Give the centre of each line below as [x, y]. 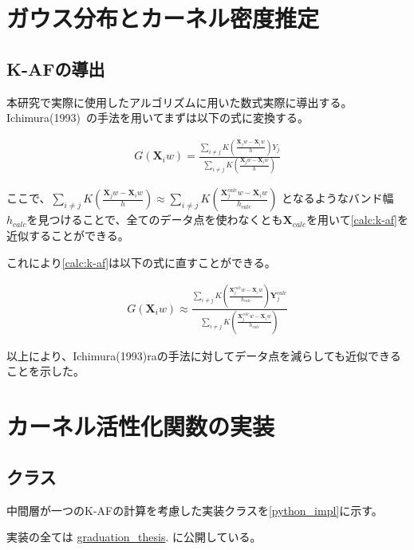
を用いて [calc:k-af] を [357, 220]
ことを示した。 [45, 371]
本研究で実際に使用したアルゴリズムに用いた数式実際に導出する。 [179, 102]
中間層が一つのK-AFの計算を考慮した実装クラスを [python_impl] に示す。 [195, 510]
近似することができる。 [68, 236]
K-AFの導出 [56, 68]
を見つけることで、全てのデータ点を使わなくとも [155, 220]
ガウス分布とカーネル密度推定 [163, 18]
